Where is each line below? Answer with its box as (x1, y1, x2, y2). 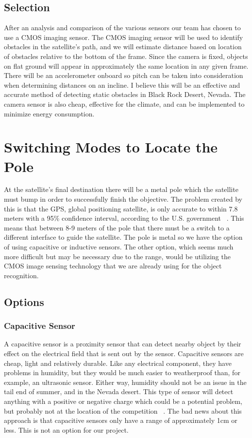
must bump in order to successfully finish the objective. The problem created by (4, 194, 242, 204)
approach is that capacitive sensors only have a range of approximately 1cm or (4, 415, 237, 425)
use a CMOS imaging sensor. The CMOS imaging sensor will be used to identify (4, 32, 243, 42)
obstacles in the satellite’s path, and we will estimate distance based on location (4, 41, 242, 52)
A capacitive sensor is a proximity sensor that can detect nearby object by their (4, 339, 241, 349)
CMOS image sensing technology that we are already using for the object (4, 261, 222, 271)
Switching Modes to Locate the (4, 137, 218, 157)
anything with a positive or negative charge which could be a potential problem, (4, 396, 242, 406)
